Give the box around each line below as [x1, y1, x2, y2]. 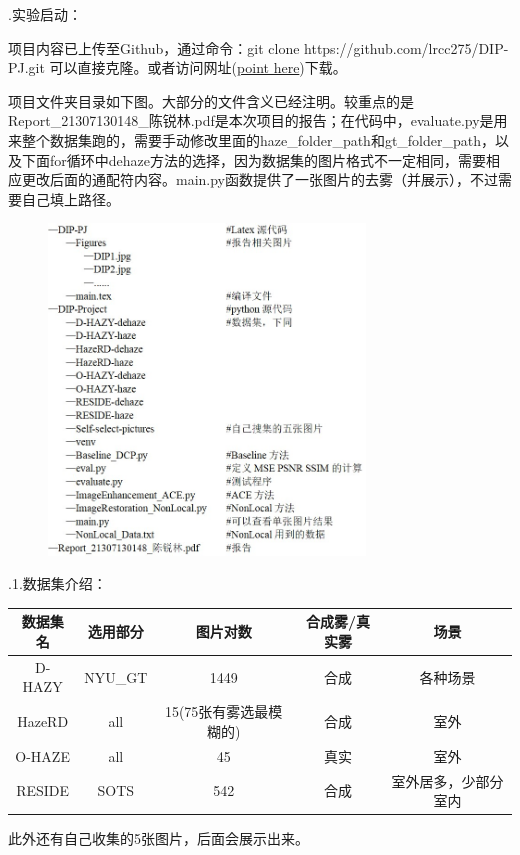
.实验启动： [8, 4, 82, 24]
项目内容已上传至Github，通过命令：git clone [8, 37, 300, 58]
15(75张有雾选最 [164, 701, 269, 722]
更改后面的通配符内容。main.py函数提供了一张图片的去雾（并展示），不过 [21, 169, 499, 190]
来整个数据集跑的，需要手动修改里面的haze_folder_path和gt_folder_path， [8, 129, 496, 150]
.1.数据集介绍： [8, 573, 107, 594]
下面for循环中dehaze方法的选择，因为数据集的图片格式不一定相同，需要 [21, 149, 486, 170]
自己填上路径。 [21, 188, 120, 209]
